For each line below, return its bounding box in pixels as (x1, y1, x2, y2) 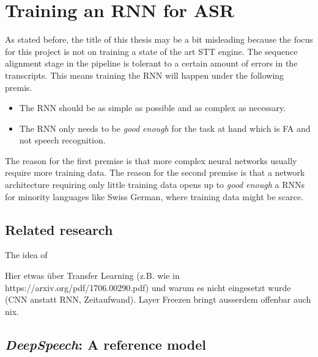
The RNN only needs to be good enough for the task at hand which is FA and (19, 121, 311, 134)
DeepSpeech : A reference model (5, 334, 207, 353)
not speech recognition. (19, 134, 106, 146)
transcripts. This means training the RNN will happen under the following (5, 68, 284, 81)
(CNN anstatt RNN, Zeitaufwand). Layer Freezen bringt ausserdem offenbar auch (5, 293, 311, 306)
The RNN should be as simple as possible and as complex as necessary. (19, 101, 286, 114)
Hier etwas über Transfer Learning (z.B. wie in (5, 269, 180, 282)
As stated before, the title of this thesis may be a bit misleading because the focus (5, 33, 313, 46)
